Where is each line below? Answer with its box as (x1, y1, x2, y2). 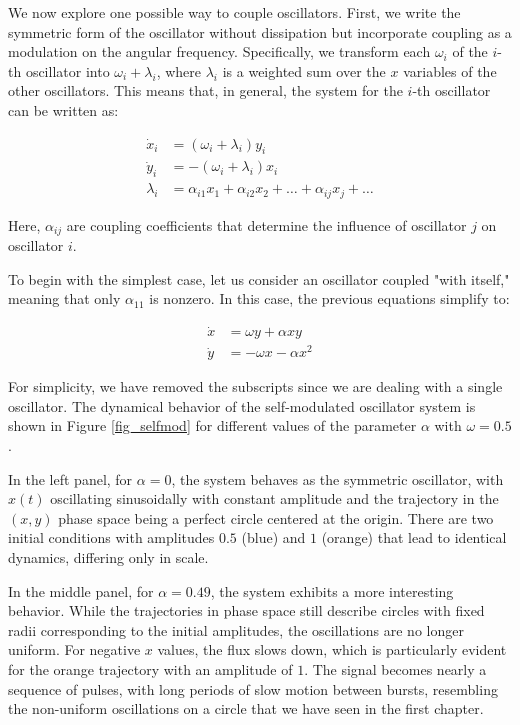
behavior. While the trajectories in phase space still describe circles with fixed (8, 600, 485, 621)
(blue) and (241, 527, 306, 548)
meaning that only (8, 288, 121, 309)
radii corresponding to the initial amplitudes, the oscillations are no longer (8, 619, 464, 640)
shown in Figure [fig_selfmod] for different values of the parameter (8, 415, 417, 436)
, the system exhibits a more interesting (210, 580, 454, 601)
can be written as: (8, 99, 119, 120)
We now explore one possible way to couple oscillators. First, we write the (8, 2, 461, 22)
